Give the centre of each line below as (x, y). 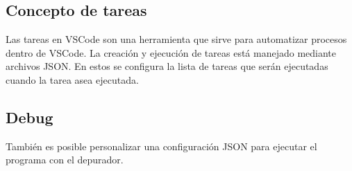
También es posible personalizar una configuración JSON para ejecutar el (161, 146)
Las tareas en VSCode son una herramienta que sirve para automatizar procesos (176, 39)
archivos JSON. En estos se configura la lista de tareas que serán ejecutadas (167, 66)
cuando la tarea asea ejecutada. (72, 79)
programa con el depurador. (65, 160)
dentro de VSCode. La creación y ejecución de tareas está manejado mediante (171, 52)
